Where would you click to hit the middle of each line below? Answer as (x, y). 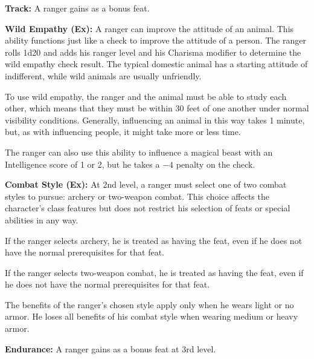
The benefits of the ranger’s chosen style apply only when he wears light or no (149, 304)
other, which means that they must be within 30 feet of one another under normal (157, 108)
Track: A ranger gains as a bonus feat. (77, 8)
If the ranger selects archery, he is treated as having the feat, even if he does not (154, 240)
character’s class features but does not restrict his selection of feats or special (148, 208)
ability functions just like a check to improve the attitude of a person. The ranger (155, 40)
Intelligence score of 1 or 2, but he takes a (82, 164)
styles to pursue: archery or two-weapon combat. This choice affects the (137, 196)
